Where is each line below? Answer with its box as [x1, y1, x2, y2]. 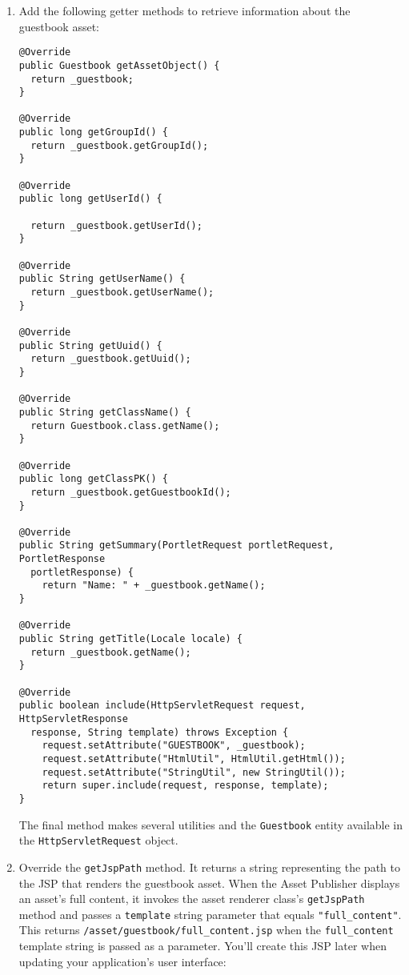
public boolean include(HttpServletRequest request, [18, 700, 306, 712]
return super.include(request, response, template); [42, 780, 329, 792]
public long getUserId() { [18, 193, 162, 205]
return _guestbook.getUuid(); [30, 353, 191, 365]
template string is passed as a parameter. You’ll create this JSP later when [18, 937, 387, 954]
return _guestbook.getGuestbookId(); [30, 486, 231, 498]
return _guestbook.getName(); [30, 646, 191, 658]
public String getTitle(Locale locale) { [18, 633, 243, 645]
